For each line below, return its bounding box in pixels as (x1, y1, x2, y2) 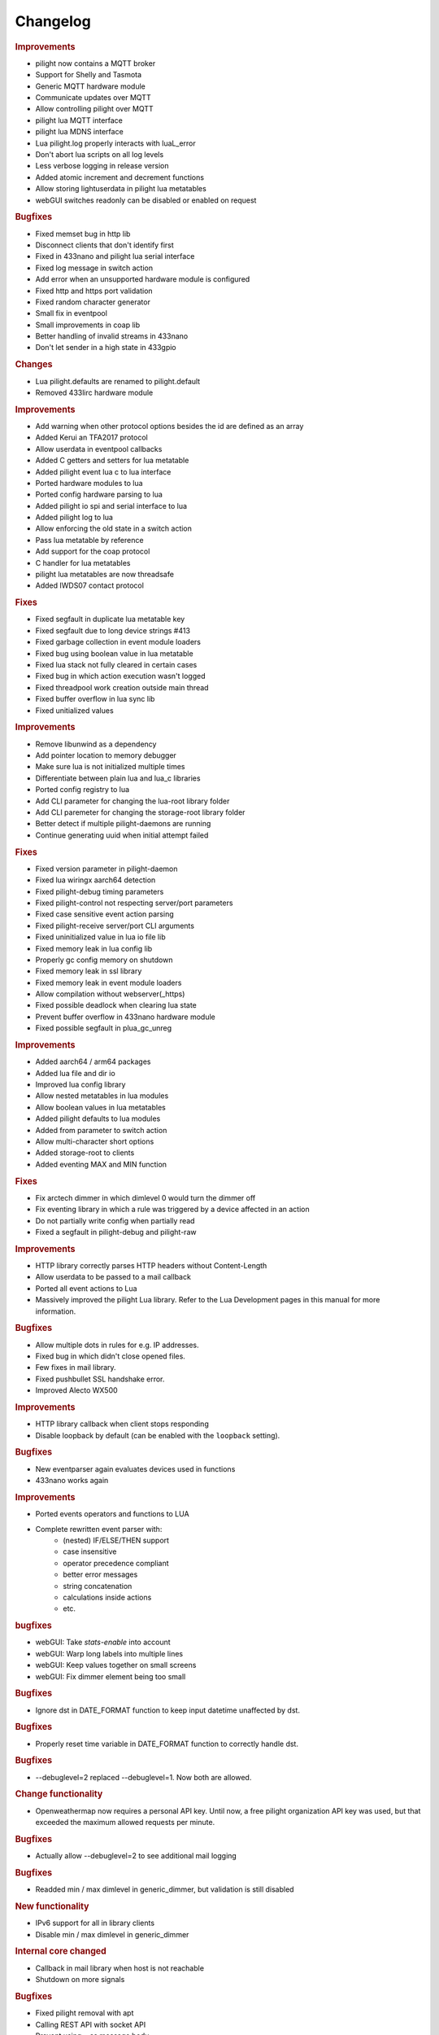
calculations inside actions (63, 1592, 152, 1602)
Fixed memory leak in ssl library (35, 966, 142, 976)
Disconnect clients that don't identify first (35, 240, 174, 250)
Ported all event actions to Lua (35, 1283, 137, 1293)
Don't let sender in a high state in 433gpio (35, 343, 176, 352)
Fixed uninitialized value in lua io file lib (35, 932, 166, 942)
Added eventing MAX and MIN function (35, 1159, 167, 1169)
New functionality (15, 1901, 89, 1912)
